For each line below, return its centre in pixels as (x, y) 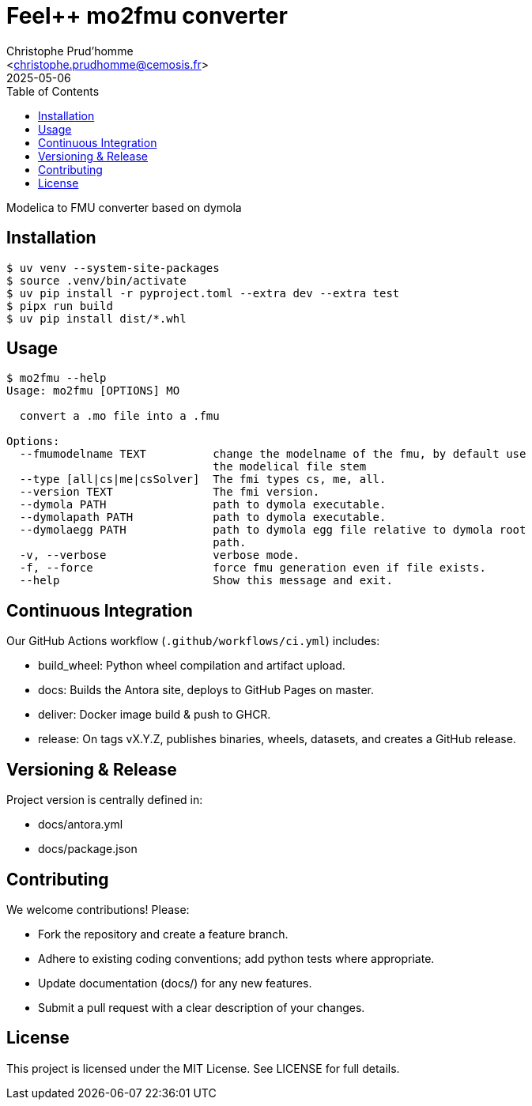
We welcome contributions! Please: (98, 909)
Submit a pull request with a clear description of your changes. (202, 1007)
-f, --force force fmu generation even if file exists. (253, 568)
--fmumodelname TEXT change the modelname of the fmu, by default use (273, 454)
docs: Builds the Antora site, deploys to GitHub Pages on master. (206, 690)
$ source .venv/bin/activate (96, 280)
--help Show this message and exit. (206, 581)
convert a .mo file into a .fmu (119, 416)
